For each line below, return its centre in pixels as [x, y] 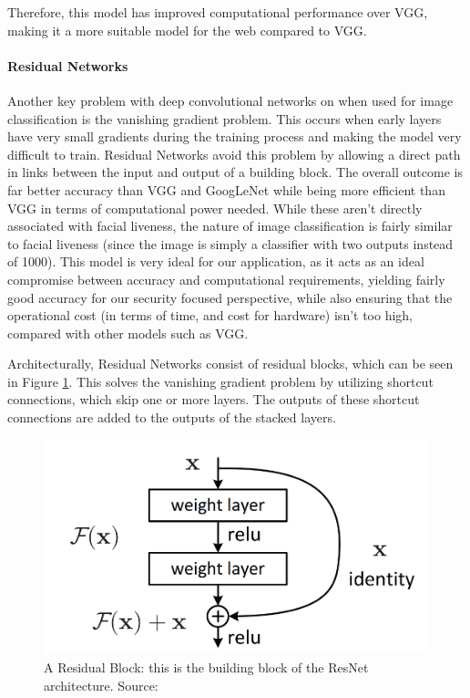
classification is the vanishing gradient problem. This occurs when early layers [225, 118]
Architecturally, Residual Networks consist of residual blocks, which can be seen [230, 364]
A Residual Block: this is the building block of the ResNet [206, 667]
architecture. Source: [101, 685]
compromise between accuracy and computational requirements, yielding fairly [226, 279]
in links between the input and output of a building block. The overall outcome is [235, 172]
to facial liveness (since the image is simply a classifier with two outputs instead [230, 243]
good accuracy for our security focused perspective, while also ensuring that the [230, 297]
